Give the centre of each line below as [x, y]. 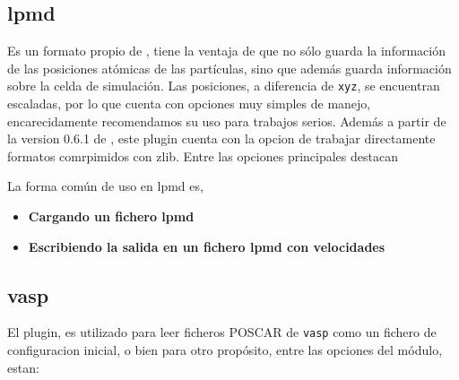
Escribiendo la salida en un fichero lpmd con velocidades [207, 246]
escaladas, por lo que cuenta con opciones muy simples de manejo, [189, 104]
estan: [23, 367]
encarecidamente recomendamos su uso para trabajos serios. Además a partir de [227, 121]
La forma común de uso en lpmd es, [105, 186]
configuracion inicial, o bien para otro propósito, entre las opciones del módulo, [225, 350]
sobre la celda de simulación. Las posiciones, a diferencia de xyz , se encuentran [224, 86]
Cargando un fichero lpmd [111, 216]
